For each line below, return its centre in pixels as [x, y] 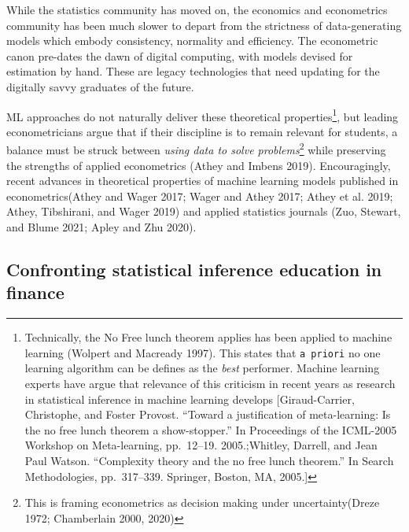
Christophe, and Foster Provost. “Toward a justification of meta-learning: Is [208, 414]
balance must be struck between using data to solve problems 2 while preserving [196, 149]
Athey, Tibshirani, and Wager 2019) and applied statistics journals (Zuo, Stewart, [204, 211]
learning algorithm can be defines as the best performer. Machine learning [202, 368]
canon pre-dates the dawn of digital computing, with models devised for [180, 55]
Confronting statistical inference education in [194, 270]
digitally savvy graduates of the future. [100, 86]
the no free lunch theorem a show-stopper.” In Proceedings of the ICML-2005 [211, 429]
